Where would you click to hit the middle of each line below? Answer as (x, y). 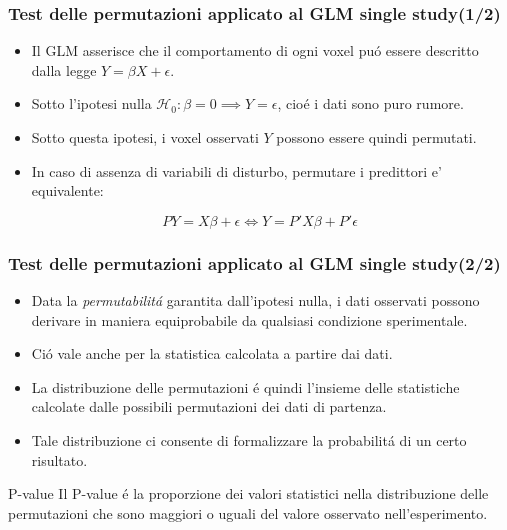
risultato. (59, 459)
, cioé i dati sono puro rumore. (370, 103)
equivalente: (67, 190)
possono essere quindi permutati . (376, 137)
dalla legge (64, 69)
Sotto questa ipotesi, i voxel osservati (145, 137)
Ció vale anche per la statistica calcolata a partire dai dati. (212, 353)
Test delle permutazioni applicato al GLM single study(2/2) (254, 262)
